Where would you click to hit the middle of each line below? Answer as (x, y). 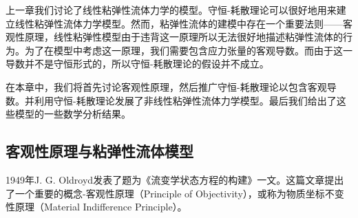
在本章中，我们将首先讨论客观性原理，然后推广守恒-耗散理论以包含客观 (166, 86)
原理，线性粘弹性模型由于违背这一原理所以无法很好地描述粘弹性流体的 (183, 37)
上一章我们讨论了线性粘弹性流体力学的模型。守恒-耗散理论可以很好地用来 (171, 10)
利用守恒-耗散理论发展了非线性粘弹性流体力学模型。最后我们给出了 (185, 100)
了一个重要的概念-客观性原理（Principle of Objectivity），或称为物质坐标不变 (175, 193)
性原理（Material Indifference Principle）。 (96, 207)
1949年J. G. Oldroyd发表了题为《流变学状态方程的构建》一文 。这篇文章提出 (175, 179)
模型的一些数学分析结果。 (73, 114)
